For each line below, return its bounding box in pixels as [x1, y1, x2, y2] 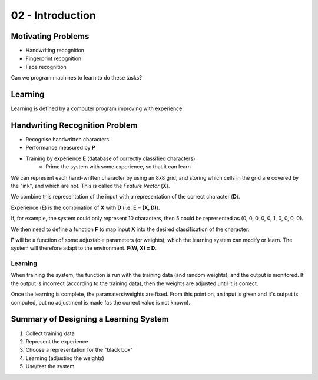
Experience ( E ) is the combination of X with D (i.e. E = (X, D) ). [11, 204, 160, 211]
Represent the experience [25, 338, 88, 345]
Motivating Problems [11, 31, 90, 41]
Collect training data [25, 330, 75, 337]
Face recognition [25, 63, 67, 70]
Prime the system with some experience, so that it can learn [45, 163, 191, 170]
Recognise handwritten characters [25, 136, 110, 143]
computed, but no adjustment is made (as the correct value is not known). [11, 299, 191, 306]
